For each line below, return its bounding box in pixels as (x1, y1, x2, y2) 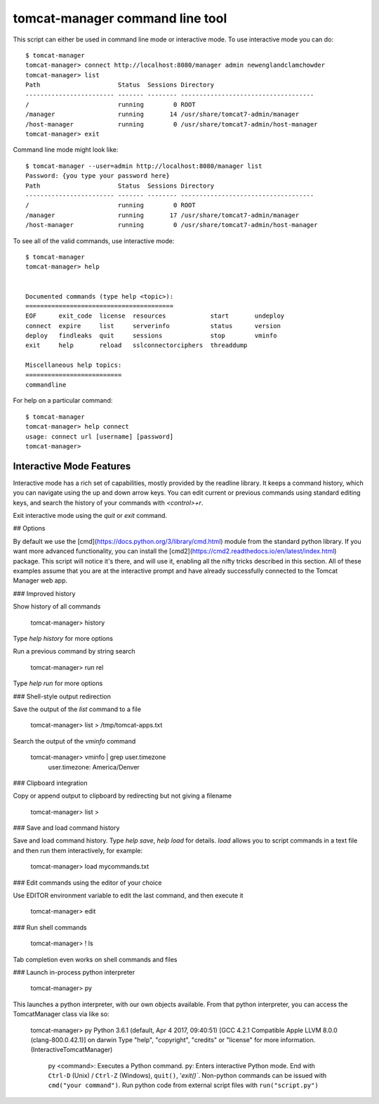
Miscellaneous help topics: (25, 361, 122, 369)
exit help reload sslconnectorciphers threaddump (25, 342, 248, 349)
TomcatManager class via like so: (13, 1010, 109, 1018)
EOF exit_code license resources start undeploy (25, 312, 285, 320)
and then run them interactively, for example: (13, 846, 143, 855)
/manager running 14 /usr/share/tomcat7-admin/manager (25, 110, 300, 119)
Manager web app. (13, 576, 68, 585)
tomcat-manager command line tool (13, 11, 227, 26)
